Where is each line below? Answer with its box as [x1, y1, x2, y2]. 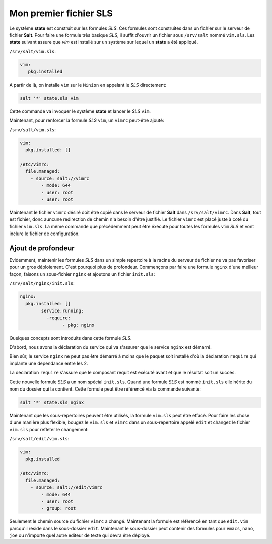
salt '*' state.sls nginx [20, 400, 84, 405]
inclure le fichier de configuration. [9, 230, 80, 237]
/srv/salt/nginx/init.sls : [9, 280, 75, 286]
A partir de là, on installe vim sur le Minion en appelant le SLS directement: [9, 82, 166, 88]
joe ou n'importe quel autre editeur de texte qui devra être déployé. [9, 532, 151, 538]
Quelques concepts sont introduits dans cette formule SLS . [9, 335, 132, 341]
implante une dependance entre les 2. [9, 360, 88, 366]
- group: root [41, 506, 76, 511]
